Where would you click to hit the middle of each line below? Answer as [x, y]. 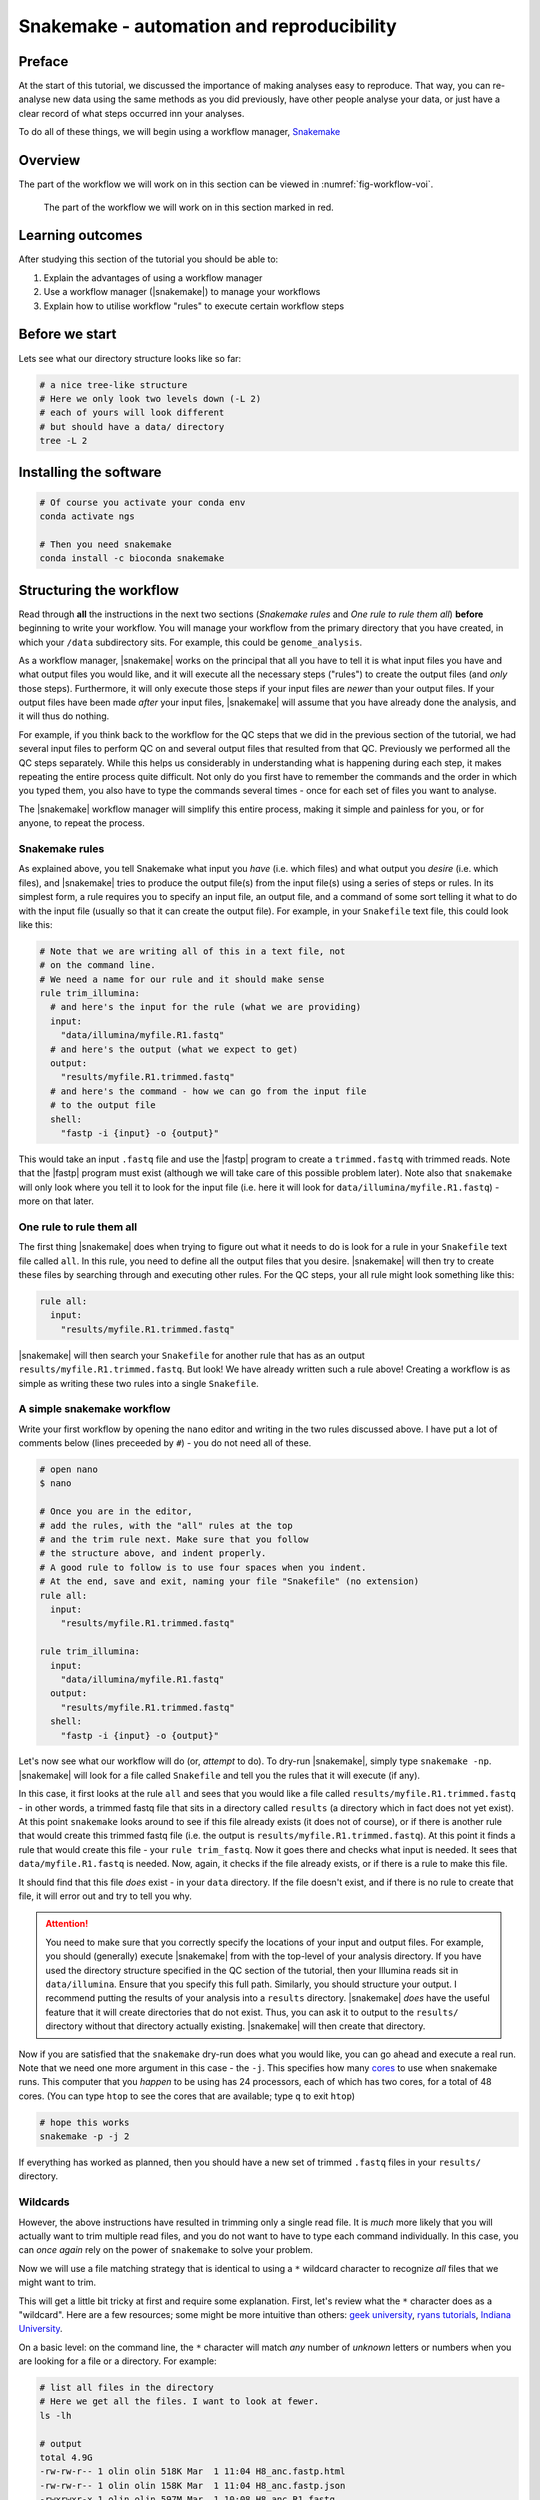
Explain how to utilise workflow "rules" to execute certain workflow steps [194, 306]
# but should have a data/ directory [132, 426]
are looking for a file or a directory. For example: [117, 2361]
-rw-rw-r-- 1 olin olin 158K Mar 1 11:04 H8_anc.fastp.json [192, 2485]
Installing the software [90, 472]
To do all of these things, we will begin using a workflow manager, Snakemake [179, 132]
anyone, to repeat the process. [81, 823]
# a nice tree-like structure [113, 384]
